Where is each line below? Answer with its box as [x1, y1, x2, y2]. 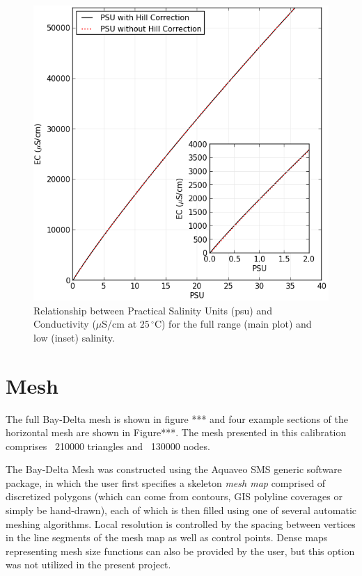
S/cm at [102, 317, 137, 331]
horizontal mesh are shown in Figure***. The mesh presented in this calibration [6, 425, 347, 440]
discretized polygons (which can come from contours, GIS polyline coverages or [6, 489, 343, 504]
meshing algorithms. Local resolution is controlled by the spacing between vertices [6, 516, 356, 531]
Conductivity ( [33, 317, 96, 331]
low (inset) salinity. [33, 330, 115, 344]
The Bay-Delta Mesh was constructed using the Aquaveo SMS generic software [6, 462, 343, 477]
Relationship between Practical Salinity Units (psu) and [33, 303, 272, 317]
